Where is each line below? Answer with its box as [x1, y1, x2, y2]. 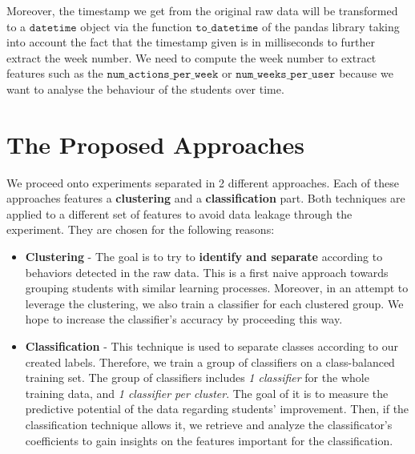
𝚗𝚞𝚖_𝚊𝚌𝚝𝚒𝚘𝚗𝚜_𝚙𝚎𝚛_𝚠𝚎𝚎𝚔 [107, 69, 219, 81]
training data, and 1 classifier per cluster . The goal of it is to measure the [25, 384, 389, 401]
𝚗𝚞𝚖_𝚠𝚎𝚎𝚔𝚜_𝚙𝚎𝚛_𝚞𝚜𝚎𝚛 [236, 69, 336, 81]
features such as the [6, 65, 103, 82]
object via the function [80, 18, 192, 34]
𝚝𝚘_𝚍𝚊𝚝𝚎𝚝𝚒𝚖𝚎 [195, 22, 259, 34]
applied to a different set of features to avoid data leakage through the [6, 205, 353, 222]
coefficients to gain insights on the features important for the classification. [25, 432, 393, 448]
